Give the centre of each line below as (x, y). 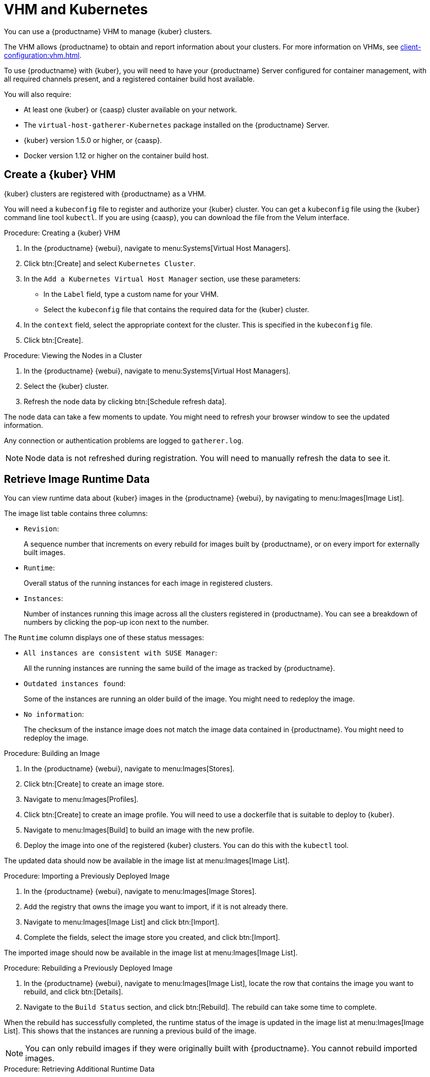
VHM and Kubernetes (76, 9)
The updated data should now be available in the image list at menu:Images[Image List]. (147, 861)
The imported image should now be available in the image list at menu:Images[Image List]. (151, 953)
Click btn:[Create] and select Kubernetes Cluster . (110, 263)
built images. (45, 553)
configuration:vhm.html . (43, 55)
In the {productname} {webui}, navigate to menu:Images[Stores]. (129, 769)
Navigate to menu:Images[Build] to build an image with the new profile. (139, 830)
